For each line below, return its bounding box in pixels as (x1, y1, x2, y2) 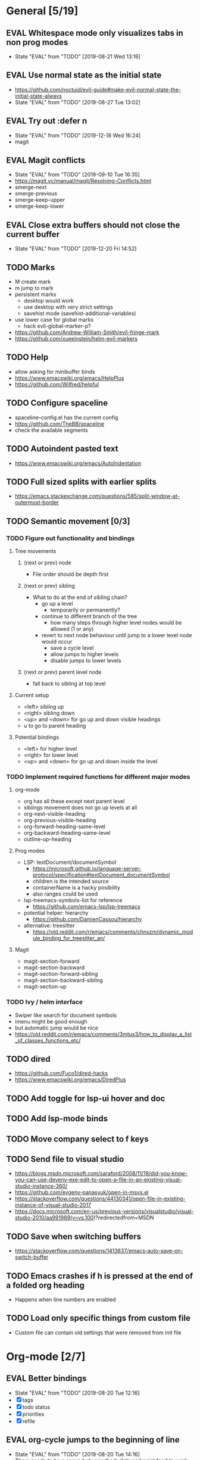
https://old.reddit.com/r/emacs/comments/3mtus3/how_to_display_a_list (14, 1030, 192, 1037)
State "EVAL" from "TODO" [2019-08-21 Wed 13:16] (14, 53, 141, 60)
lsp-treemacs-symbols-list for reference (23, 897, 123, 904)
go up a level (41, 600, 73, 607)
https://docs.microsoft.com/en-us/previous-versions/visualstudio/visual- (14, 1208, 194, 1215)
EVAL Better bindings (6, 1374, 87, 1384)
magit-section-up (23, 983, 67, 990)
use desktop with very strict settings (23, 304, 113, 311)
